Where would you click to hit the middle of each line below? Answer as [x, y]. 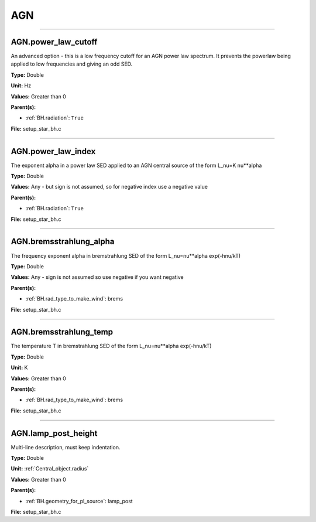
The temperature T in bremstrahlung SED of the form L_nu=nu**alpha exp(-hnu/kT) [111, 346]
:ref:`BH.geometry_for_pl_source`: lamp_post [79, 501]
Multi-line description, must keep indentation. [66, 447]
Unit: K [19, 368]
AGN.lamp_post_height [54, 433]
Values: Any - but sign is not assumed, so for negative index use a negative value [109, 187]
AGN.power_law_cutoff [54, 42]
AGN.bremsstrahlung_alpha [63, 242]
